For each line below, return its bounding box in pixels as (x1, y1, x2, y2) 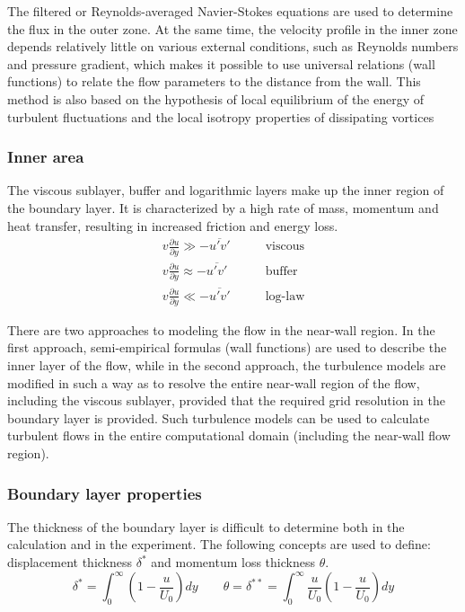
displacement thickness (7, 553, 133, 571)
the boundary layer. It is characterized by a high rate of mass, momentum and (7, 198, 439, 217)
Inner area (7, 146, 84, 168)
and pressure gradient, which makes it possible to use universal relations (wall (7, 54, 435, 73)
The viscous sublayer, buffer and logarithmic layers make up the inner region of (7, 181, 444, 200)
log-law (265, 289, 305, 303)
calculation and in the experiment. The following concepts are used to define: (7, 535, 431, 554)
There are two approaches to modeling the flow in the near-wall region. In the (7, 320, 435, 339)
